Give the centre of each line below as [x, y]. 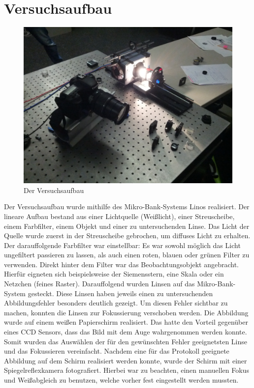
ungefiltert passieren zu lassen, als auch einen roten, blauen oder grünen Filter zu [127, 255]
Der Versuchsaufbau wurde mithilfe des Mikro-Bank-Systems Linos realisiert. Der [127, 207]
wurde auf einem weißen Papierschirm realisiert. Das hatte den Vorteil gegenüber [126, 322]
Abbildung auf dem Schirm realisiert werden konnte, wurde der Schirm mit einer [126, 360]
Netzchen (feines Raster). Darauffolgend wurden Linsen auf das [99, 284]
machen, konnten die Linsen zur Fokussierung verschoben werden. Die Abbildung [126, 312]
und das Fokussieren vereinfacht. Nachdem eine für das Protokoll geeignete [117, 351]
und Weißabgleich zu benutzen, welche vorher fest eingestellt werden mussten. [121, 380]
